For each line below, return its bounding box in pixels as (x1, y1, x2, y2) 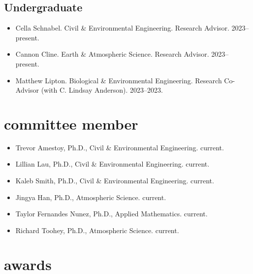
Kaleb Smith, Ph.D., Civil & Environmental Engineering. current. (15, 175, 214, 186)
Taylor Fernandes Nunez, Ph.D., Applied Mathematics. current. (15, 208, 208, 219)
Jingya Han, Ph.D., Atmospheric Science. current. (15, 192, 166, 202)
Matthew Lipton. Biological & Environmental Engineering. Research (15, 75, 222, 85)
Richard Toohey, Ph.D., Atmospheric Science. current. (15, 225, 179, 235)
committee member (4, 113, 138, 134)
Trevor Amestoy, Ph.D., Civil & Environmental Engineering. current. (15, 142, 224, 152)
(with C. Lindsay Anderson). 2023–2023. (41, 85, 163, 95)
